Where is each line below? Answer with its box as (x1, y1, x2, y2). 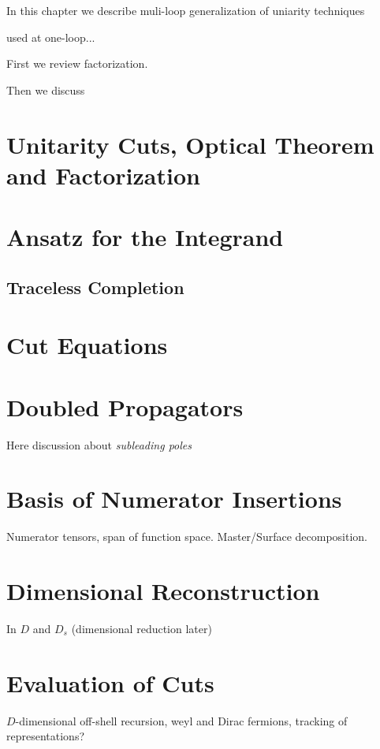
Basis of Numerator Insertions (6, 483, 342, 515)
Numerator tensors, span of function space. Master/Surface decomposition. (6, 528, 368, 545)
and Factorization (6, 158, 200, 191)
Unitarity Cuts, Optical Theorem (6, 128, 374, 160)
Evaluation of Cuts (6, 666, 214, 699)
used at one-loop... (6, 28, 95, 45)
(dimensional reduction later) (71, 620, 212, 637)
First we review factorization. (6, 55, 148, 72)
